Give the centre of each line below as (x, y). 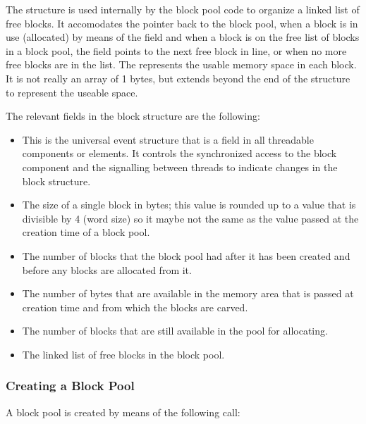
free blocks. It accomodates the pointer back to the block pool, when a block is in (182, 23)
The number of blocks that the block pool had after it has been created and (186, 255)
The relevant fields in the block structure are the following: (133, 116)
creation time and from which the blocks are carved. (135, 307)
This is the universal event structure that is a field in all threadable (168, 139)
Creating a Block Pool (70, 386)
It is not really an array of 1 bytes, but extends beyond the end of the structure (178, 78)
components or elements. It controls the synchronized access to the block (179, 153)
